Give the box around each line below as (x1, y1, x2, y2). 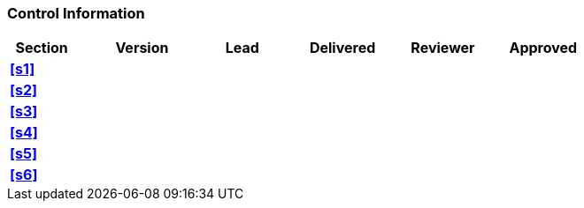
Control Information (7, 4, 145, 22)
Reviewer (411, 39, 475, 57)
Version (115, 39, 169, 57)
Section (15, 39, 68, 57)
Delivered (309, 39, 376, 57)
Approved (509, 39, 578, 57)
